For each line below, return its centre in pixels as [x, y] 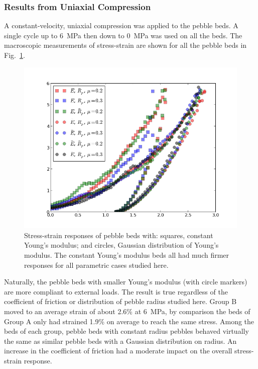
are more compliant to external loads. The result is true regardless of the [116, 291]
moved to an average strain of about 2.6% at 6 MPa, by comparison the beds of [127, 311]
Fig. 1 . [15, 55]
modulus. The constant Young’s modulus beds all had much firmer [127, 254]
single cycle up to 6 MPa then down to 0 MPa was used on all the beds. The [123, 35]
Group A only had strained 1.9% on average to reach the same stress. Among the [129, 321]
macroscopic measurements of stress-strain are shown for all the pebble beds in [125, 45]
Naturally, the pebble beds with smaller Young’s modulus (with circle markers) [126, 282]
